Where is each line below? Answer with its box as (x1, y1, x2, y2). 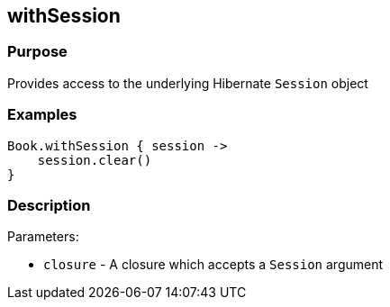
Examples (7, 105, 77, 124)
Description (7, 195, 91, 214)
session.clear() (37, 152, 152, 167)
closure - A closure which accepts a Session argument (43, 257, 384, 273)
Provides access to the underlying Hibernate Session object (7, 75, 368, 91)
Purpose (7, 42, 68, 61)
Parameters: (7, 229, 79, 245)
